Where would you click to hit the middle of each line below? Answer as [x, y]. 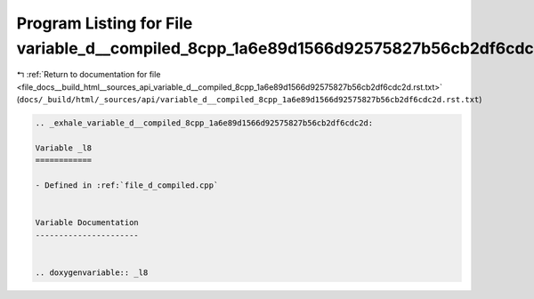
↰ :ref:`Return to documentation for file [89, 75]
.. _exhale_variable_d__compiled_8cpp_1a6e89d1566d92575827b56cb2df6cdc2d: [204, 123]
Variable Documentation [87, 223]
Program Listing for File [105, 23]
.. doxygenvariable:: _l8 [92, 272]
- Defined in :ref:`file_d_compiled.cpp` [127, 186]
